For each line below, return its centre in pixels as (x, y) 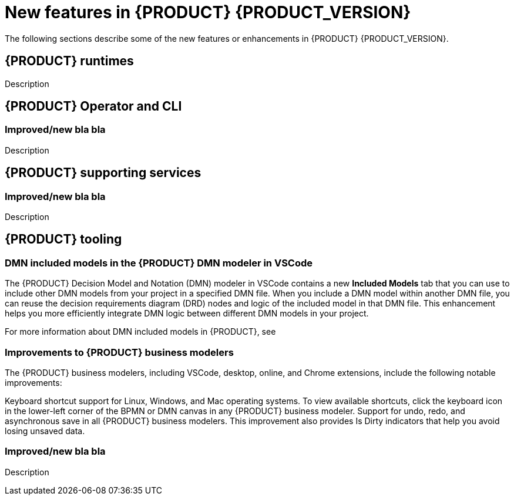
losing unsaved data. (45, 431)
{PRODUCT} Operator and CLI (93, 106)
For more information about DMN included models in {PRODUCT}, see (140, 332)
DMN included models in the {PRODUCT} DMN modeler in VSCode (159, 263)
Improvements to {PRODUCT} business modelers (119, 352)
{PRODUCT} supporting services (103, 173)
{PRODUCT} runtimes (69, 61)
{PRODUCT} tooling (63, 239)
